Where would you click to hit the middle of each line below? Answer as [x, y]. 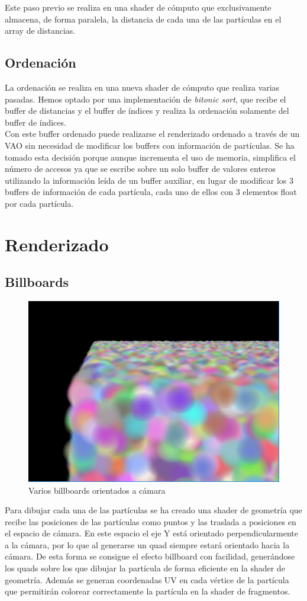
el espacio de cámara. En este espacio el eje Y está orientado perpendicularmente [152, 533]
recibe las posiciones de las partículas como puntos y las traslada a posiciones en [151, 521]
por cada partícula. [39, 203]
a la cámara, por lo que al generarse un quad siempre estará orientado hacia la [147, 544]
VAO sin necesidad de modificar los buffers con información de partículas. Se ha [150, 145]
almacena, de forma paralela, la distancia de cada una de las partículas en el [143, 19]
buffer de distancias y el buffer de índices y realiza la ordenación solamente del [147, 111]
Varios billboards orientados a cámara [97, 490]
